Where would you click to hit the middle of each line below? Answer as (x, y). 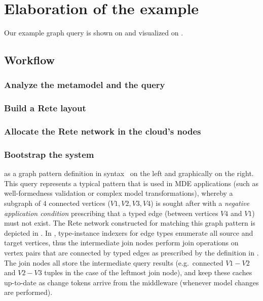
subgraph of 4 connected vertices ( (57, 203)
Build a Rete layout (45, 108)
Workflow (30, 60)
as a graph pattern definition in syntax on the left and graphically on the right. (129, 173)
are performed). (28, 292)
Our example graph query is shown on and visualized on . (94, 33)
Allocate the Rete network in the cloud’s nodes (103, 131)
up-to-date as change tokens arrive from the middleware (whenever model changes (131, 282)
